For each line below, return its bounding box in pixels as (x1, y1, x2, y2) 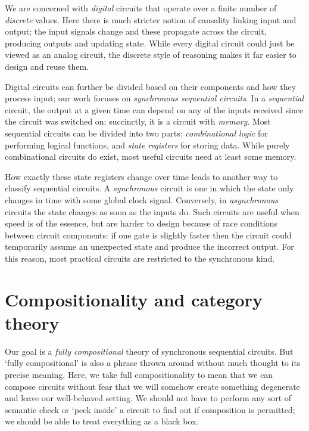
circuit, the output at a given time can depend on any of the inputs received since (5, 103, 304, 116)
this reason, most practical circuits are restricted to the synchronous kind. (5, 252, 275, 264)
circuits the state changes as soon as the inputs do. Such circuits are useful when (5, 205, 299, 218)
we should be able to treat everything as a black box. (5, 415, 199, 427)
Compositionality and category (5, 287, 263, 311)
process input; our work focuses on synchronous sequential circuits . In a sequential (5, 92, 304, 104)
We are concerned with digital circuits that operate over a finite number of (5, 2, 277, 14)
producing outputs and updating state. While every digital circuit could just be (5, 36, 295, 49)
